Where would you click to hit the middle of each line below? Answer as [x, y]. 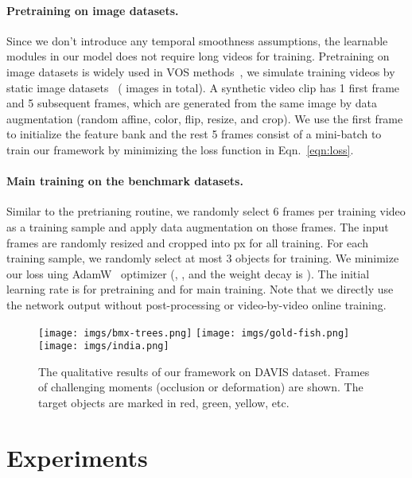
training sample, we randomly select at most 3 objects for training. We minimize [203, 258]
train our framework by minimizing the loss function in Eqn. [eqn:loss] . [180, 149]
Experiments [77, 457]
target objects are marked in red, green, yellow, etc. [164, 402]
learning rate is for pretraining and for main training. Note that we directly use [200, 289]
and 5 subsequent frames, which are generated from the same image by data [192, 103]
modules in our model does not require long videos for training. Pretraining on [198, 56]
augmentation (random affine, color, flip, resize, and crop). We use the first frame [205, 118]
